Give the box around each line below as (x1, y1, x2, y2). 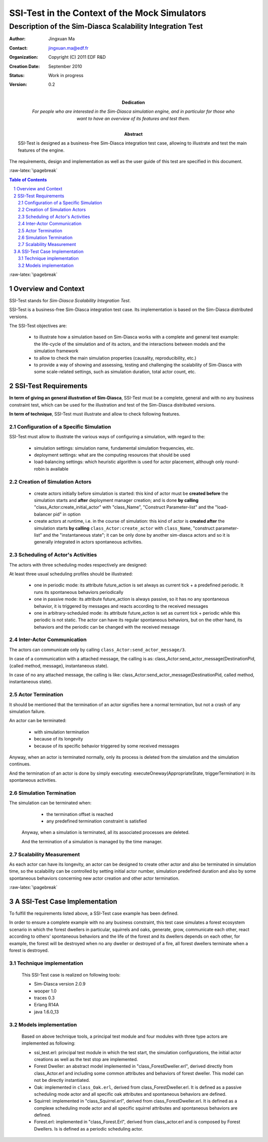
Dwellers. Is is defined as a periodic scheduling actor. (34, 1126, 143, 1132)
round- (225, 459, 239, 465)
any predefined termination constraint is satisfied (46, 818, 147, 824)
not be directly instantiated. (34, 1077, 90, 1083)
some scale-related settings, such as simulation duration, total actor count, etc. (34, 369, 196, 375)
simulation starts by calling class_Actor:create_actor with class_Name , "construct (34, 525, 215, 531)
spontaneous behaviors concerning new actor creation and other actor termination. (9, 875, 180, 881)
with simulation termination (34, 729, 89, 735)
